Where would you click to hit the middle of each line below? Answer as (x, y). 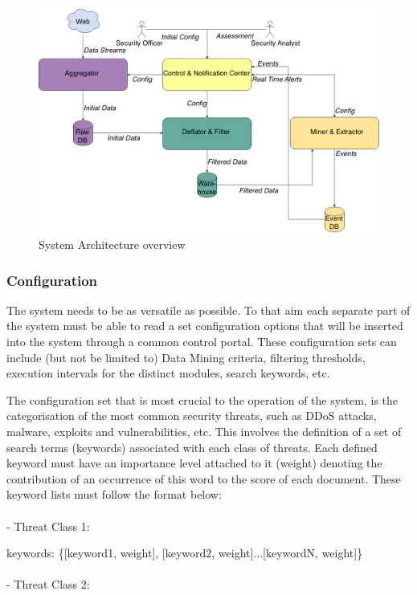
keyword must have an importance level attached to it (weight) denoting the (194, 463)
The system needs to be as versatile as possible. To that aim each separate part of (208, 310)
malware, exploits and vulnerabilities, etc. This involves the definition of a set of (204, 431)
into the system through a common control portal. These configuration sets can (202, 341)
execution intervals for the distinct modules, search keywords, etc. (168, 373)
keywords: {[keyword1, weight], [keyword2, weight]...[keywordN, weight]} (185, 553)
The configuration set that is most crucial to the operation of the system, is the (202, 399)
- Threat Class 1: (48, 526)
